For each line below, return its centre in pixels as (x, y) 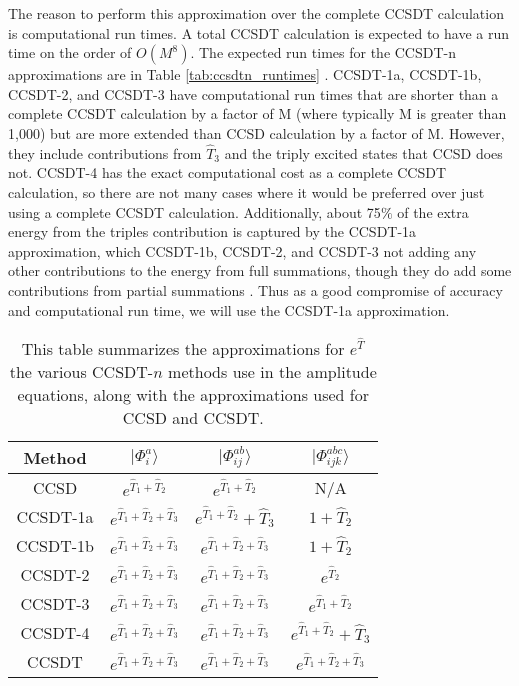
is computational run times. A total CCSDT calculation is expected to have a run (258, 32)
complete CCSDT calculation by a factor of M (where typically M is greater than (257, 113)
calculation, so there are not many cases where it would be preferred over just (246, 191)
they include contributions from (105, 152)
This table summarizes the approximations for (183, 348)
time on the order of (70, 52)
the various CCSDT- (81, 371)
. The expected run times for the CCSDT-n (323, 52)
